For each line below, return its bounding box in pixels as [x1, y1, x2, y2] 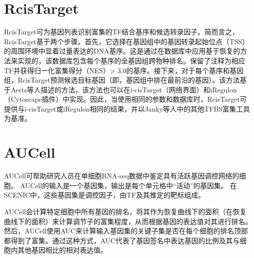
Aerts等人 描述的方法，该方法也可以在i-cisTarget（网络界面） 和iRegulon [10, 84, 237, 94]
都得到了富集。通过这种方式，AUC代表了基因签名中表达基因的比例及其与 [4, 235, 240, 245]
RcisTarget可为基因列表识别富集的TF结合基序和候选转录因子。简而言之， [4, 27, 239, 37]
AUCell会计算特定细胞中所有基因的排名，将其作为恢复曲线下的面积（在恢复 [4, 206, 247, 216]
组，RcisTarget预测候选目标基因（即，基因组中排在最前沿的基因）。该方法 [4, 75, 240, 85]
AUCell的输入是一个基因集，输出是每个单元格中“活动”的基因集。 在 [20, 180, 237, 190]
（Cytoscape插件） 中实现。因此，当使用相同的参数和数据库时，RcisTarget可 [4, 94, 247, 104]
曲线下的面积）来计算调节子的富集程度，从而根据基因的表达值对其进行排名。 [4, 216, 252, 226]
